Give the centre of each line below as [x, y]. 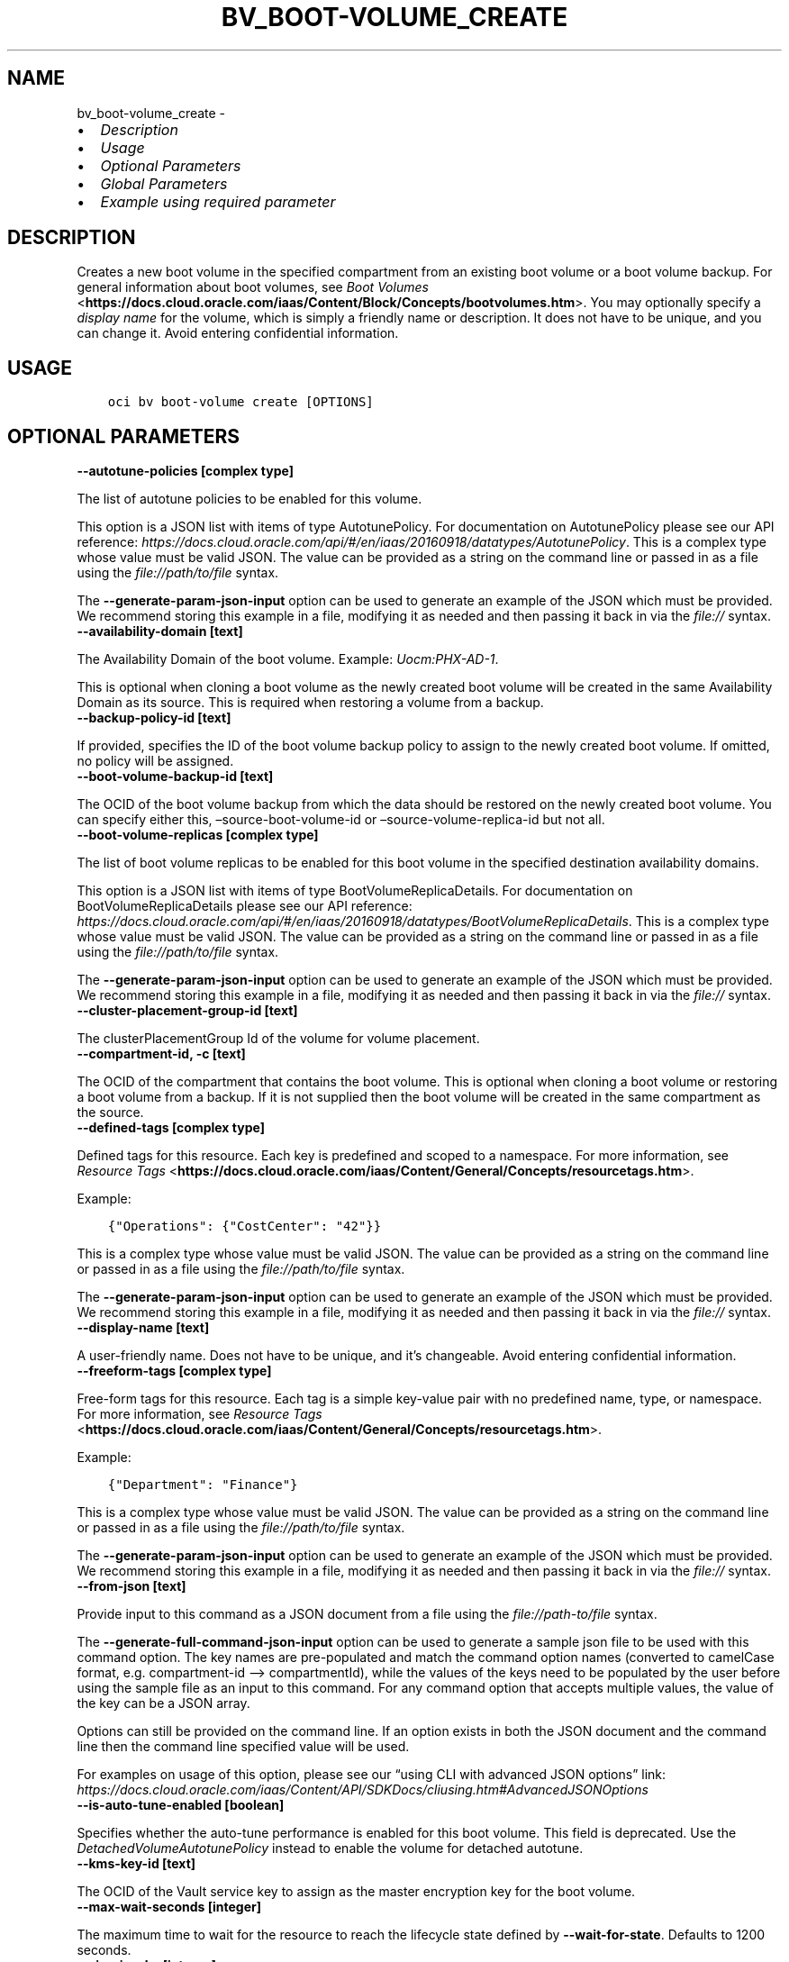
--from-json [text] [131, 1586]
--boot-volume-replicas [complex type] [198, 835]
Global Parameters [164, 183]
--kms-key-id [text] [136, 1864]
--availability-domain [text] [160, 631]
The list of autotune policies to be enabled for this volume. [249, 499]
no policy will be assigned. [155, 761]
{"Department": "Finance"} [203, 1485]
